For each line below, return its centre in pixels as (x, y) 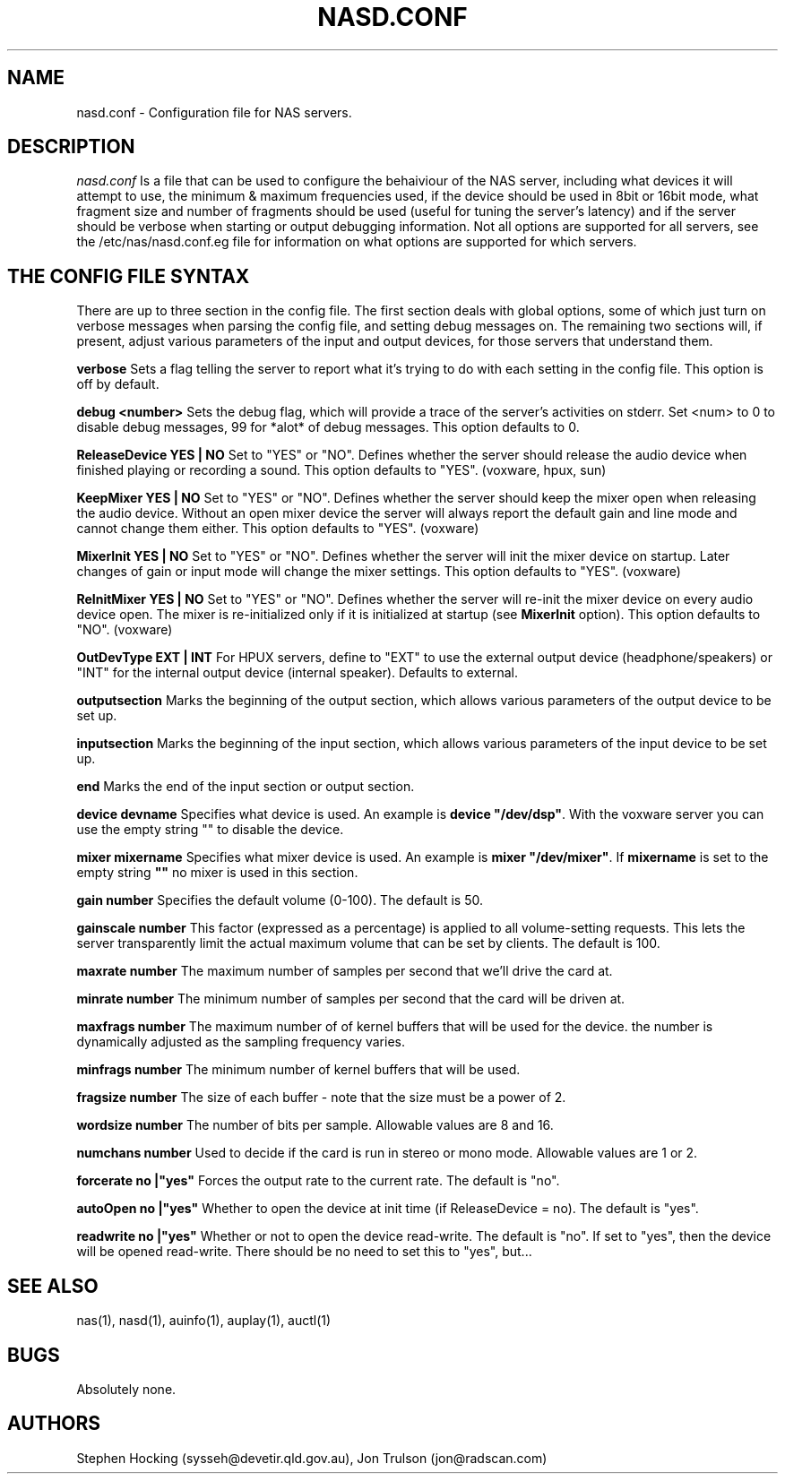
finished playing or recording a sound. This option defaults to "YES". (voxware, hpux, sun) (341, 470)
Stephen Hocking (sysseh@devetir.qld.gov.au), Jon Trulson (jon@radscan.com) (312, 1458)
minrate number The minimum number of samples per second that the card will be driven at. (351, 999)
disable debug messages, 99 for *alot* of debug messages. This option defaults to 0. (328, 427)
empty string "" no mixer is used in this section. (217, 873)
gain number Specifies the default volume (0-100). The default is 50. (280, 900)
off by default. (118, 384)
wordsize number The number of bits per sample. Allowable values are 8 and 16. (315, 1125)
